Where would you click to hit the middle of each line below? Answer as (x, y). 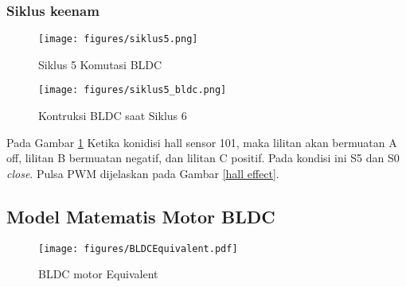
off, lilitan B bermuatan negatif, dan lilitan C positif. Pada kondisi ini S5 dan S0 (203, 158)
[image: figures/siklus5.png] (118, 39)
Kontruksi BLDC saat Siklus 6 (113, 116)
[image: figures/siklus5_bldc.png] (133, 90)
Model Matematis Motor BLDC (141, 216)
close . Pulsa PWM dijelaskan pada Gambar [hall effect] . (143, 173)
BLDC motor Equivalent (98, 274)
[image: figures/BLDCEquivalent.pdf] (138, 248)
